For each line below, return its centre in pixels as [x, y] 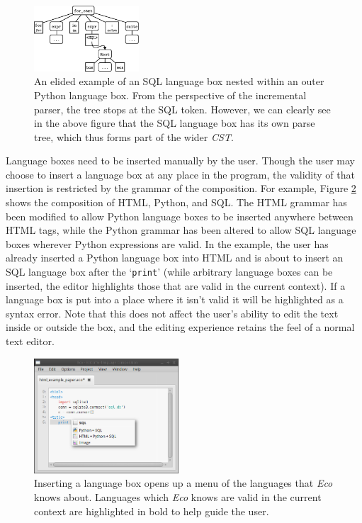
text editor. [30, 341]
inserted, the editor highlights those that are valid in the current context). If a [176, 285]
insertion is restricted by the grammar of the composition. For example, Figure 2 [181, 188]
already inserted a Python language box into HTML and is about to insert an [175, 258]
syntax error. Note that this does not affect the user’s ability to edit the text [172, 313]
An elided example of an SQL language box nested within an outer [179, 81]
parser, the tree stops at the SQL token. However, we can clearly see [182, 109]
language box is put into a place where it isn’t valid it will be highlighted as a [175, 299]
